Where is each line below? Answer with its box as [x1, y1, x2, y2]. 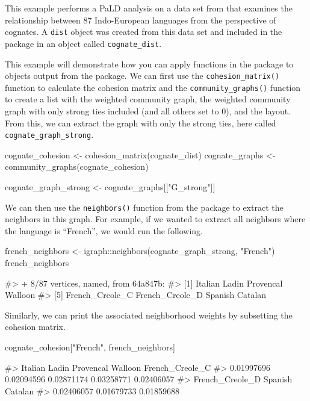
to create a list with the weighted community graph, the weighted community [5, 93, 291, 105]
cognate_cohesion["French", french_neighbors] [5, 341, 175, 353]
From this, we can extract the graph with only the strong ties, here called [5, 116, 276, 129]
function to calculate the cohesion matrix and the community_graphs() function [5, 81, 301, 93]
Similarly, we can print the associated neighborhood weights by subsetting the [5, 308, 293, 321]
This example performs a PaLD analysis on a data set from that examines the [5, 2, 293, 14]
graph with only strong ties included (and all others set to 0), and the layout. [5, 105, 291, 117]
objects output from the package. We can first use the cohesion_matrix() [5, 69, 280, 82]
